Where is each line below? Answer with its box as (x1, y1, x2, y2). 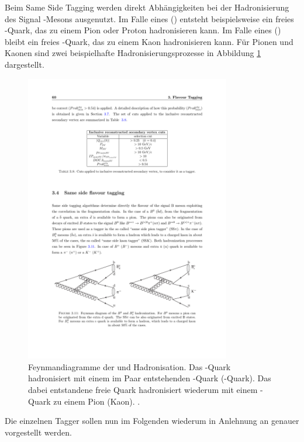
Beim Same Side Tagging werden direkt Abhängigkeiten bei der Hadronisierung (5, 1, 289, 13)
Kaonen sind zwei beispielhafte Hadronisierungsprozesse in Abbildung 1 (5, 47, 261, 59)
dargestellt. (5, 58, 44, 70)
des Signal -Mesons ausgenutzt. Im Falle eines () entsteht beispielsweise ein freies (5, 12, 294, 25)
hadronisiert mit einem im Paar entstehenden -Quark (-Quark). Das (28, 372, 271, 384)
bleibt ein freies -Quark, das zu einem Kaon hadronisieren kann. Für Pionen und (5, 35, 293, 47)
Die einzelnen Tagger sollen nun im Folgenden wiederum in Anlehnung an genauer (5, 415, 299, 427)
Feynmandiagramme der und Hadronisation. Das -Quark (28, 360, 231, 373)
